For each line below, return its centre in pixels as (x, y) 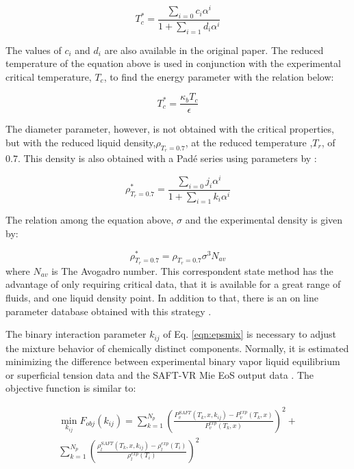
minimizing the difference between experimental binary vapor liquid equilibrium (173, 361)
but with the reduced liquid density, (81, 143)
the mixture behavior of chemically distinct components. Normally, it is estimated (177, 348)
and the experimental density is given (264, 220)
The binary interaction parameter (76, 334)
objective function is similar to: (71, 388)
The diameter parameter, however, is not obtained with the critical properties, (170, 129)
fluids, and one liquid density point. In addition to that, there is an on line (162, 298)
